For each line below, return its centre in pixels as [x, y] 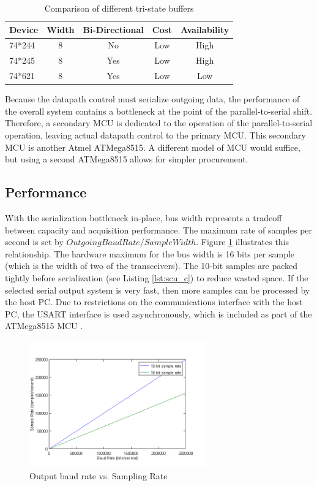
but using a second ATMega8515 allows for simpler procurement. [127, 159]
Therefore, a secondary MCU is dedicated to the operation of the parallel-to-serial [159, 123]
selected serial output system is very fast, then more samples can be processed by [158, 290]
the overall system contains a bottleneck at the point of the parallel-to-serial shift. [159, 111]
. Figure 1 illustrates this [243, 242]
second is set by [34, 242]
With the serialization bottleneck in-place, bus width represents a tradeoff [144, 217]
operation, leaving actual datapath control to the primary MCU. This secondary [155, 135]
